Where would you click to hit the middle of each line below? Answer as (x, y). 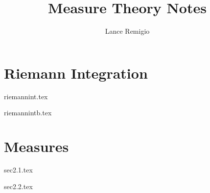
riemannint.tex (26, 96)
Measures (36, 146)
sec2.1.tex (18, 169)
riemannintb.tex (28, 113)
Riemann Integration (76, 73)
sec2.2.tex (18, 186)
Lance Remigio (127, 31)
